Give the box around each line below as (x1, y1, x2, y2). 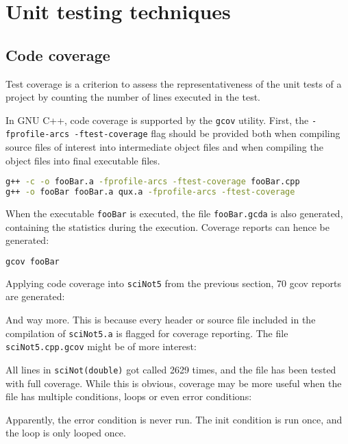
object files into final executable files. (5, 153, 160, 167)
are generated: (5, 289, 65, 304)
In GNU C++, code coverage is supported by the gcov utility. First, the (5, 112, 309, 127)
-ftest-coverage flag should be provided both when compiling (74, 126, 340, 140)
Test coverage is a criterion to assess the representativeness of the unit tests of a (5, 76, 342, 90)
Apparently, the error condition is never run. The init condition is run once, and (5, 412, 343, 426)
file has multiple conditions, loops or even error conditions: (5, 389, 252, 404)
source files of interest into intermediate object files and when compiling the (5, 140, 323, 154)
